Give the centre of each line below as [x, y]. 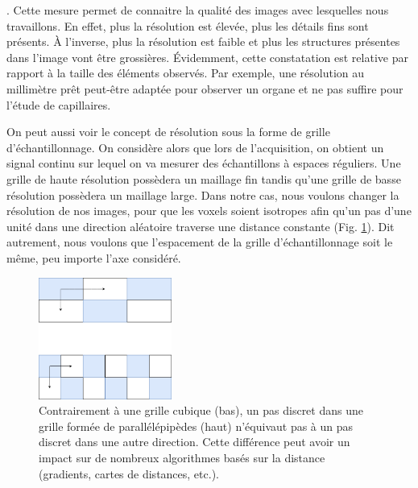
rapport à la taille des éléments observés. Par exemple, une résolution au [186, 73]
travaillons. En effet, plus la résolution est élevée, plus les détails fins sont [188, 25]
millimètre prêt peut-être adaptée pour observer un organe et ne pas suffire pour [205, 88]
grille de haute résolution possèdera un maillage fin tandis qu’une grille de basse [204, 178]
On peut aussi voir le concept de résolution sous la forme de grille [168, 132]
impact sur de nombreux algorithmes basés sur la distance [182, 458]
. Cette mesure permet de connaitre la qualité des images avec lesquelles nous [198, 10]
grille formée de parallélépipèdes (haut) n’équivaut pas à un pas [196, 426]
